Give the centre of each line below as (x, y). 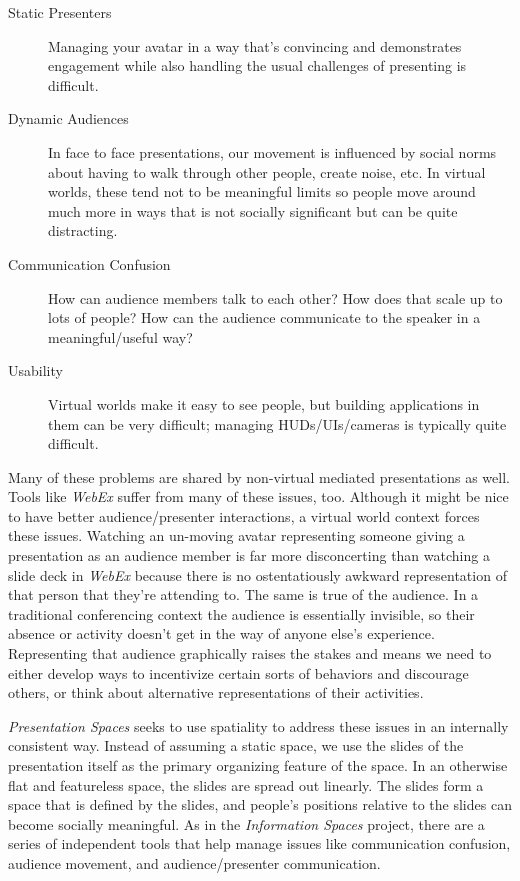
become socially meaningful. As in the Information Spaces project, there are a (246, 823)
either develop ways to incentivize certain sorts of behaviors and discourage (238, 672)
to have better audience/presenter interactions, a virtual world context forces (244, 515)
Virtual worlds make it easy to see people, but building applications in (264, 403)
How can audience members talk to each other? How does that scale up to (275, 297)
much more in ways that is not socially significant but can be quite (253, 210)
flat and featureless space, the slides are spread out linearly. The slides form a (246, 784)
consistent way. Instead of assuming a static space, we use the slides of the (236, 745)
